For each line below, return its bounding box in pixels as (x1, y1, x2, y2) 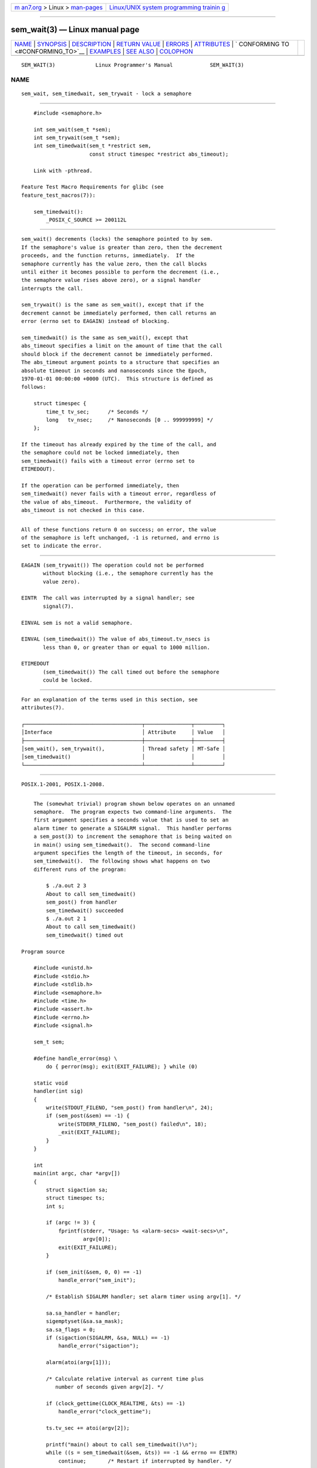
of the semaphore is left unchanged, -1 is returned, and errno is (21, 534, 220, 541)
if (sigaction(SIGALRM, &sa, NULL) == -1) (46, 1334, 170, 1341)
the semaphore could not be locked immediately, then (21, 449, 179, 456)
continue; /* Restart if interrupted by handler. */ (58, 1457, 232, 1464)
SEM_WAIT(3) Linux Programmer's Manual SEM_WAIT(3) (21, 62, 244, 68)
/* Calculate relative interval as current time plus (46, 1375, 204, 1382)
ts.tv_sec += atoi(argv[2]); (46, 1425, 130, 1432)
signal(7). (43, 602, 75, 610)
